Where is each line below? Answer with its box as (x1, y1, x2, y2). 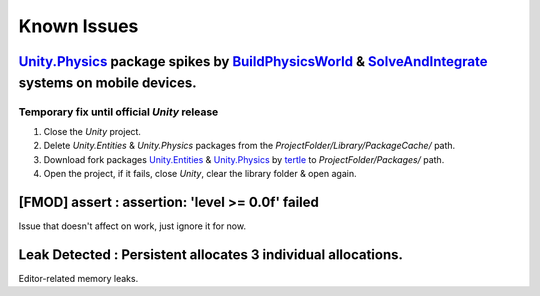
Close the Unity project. (43, 125, 142, 137)
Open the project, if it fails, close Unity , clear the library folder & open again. (43, 168, 357, 180)
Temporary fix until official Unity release (18, 105, 219, 119)
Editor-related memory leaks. (18, 272, 139, 284)
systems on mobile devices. (18, 74, 197, 91)
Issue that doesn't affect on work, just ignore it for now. (18, 220, 247, 232)
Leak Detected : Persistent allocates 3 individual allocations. (18, 246, 404, 263)
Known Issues (18, 15, 139, 37)
